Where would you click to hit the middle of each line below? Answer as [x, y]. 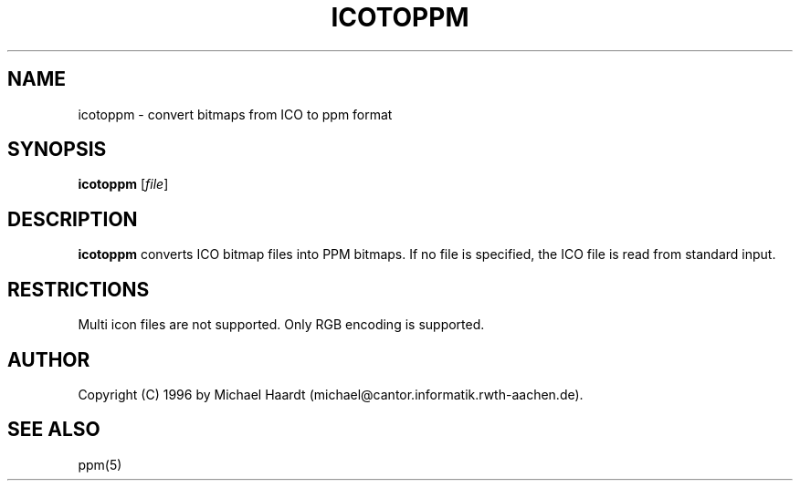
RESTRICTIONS [79, 289]
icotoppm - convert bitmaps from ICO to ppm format [235, 114]
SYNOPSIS [57, 150]
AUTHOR [49, 359]
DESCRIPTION [73, 219]
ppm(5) [100, 464]
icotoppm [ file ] [123, 184]
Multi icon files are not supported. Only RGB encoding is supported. [281, 325]
